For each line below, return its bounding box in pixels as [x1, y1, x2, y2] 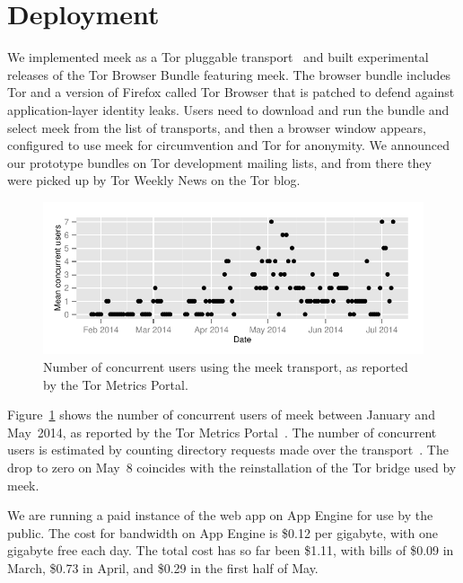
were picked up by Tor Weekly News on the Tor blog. [7, 171, 301, 190]
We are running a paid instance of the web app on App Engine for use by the [7, 506, 433, 525]
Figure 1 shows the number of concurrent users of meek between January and [7, 405, 435, 424]
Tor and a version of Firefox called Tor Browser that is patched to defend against [7, 83, 455, 102]
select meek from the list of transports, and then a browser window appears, [7, 118, 426, 137]
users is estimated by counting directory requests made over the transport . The [7, 440, 449, 459]
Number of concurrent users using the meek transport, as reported [43, 358, 408, 376]
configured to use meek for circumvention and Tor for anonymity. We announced [7, 136, 450, 155]
